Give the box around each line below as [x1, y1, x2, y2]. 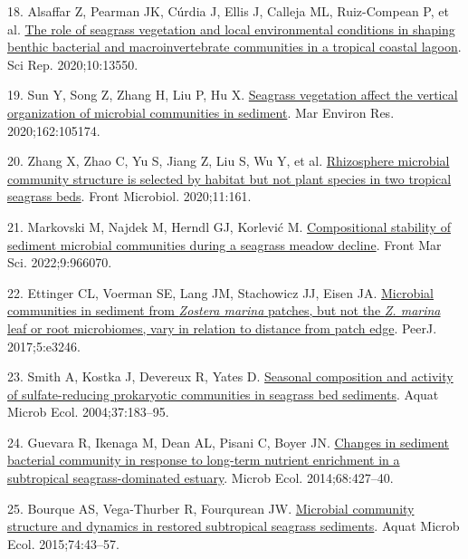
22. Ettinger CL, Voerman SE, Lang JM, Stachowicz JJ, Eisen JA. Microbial [7, 283, 434, 302]
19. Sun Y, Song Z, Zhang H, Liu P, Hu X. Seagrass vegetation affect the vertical [7, 85, 458, 104]
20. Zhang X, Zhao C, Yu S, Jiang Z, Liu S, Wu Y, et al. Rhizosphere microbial [7, 151, 450, 170]
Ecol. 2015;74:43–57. [7, 534, 119, 553]
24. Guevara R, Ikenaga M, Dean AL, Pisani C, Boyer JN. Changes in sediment [7, 432, 450, 451]
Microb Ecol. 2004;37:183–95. [7, 402, 169, 421]
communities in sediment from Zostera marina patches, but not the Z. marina [7, 301, 441, 320]
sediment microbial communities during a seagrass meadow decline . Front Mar [7, 235, 442, 254]
